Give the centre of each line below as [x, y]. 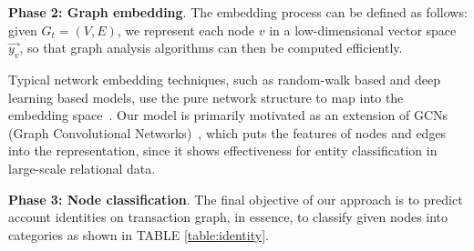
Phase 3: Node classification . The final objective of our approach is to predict [236, 199]
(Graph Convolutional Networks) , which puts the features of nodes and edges [227, 132]
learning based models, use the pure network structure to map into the [206, 97]
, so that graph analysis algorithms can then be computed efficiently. [211, 48]
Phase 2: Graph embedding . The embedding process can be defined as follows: [238, 12]
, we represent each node [186, 30]
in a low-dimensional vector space [363, 30]
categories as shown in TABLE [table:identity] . [139, 234]
